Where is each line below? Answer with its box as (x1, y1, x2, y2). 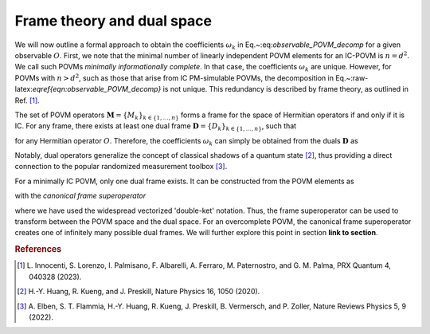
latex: (14, 84, 33, 94)
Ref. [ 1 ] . (14, 96, 40, 105)
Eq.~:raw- (335, 73, 369, 83)
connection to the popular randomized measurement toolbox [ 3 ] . (14, 162, 228, 171)
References (14, 244, 62, 255)
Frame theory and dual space (14, 12, 213, 29)
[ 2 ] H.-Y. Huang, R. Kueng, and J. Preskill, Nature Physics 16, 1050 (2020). (17, 287, 260, 297)
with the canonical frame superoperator (14, 191, 147, 201)
